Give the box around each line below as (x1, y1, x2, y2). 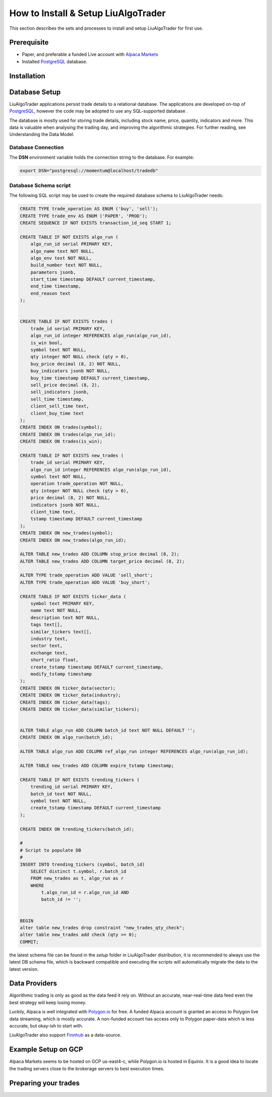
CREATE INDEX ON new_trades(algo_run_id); (20, 537, 126, 543)
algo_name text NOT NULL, (30, 248, 95, 254)
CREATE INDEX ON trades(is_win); (20, 439, 103, 444)
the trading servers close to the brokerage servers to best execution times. (9, 1065, 165, 1071)
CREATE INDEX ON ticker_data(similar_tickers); (20, 706, 140, 712)
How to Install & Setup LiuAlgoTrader (9, 8, 166, 19)
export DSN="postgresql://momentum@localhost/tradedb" (20, 168, 158, 174)
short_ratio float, (30, 657, 79, 663)
